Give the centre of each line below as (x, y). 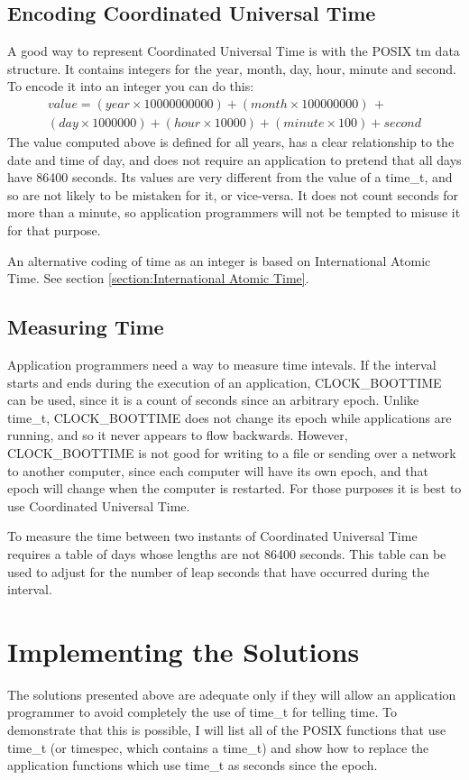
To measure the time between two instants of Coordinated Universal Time (212, 536)
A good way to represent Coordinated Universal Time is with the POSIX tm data (234, 51)
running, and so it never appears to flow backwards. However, (178, 435)
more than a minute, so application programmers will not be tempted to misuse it (234, 212)
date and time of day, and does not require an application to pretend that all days (234, 159)
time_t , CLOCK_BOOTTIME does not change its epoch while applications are (230, 417)
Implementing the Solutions (184, 651)
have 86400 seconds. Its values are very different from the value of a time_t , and (230, 177)
